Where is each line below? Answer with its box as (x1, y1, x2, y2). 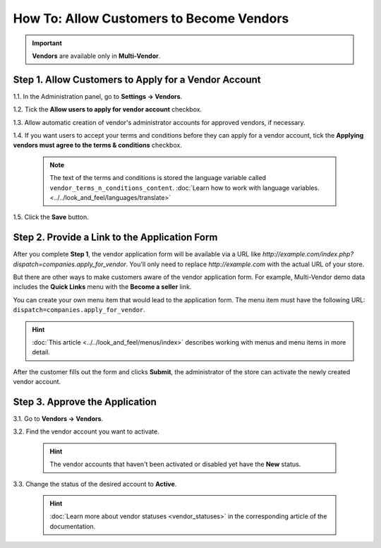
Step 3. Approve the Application (13, 395, 157, 407)
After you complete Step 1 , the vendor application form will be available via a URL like (13, 250, 261, 258)
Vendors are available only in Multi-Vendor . (32, 52, 161, 60)
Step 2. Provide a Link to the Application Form (13, 232, 218, 244)
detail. (32, 348, 51, 357)
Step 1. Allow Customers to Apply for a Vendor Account (13, 73, 261, 85)
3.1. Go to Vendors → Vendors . (13, 415, 104, 423)
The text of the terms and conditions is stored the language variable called (49, 174, 266, 182)
